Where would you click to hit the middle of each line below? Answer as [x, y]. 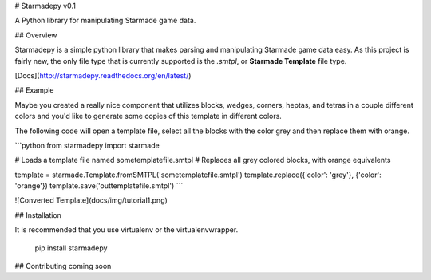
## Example [34, 90]
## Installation [38, 215]
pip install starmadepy [71, 248]
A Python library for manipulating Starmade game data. [105, 21]
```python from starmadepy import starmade [87, 145]
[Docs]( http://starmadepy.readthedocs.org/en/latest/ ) [103, 75]
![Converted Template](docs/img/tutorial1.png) [91, 200]
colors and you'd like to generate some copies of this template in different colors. [148, 116]
